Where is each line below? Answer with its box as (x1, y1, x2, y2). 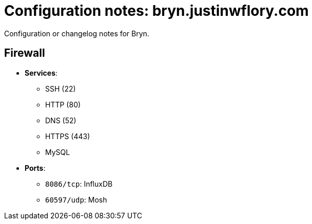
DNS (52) (45, 116, 76, 125)
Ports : (25, 163, 46, 172)
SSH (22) (45, 84, 76, 93)
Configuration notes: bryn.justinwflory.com (4, 2, 309, 19)
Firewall (4, 47, 45, 60)
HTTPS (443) (45, 131, 90, 141)
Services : (25, 68, 58, 77)
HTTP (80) (45, 100, 81, 109)
